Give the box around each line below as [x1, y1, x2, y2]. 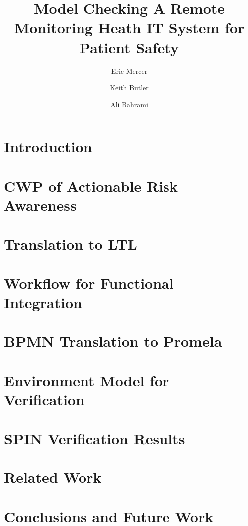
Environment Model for [4, 370, 169, 390]
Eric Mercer [111, 66, 148, 76]
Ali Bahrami [110, 99, 148, 109]
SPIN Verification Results [4, 428, 185, 449]
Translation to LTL [4, 234, 137, 254]
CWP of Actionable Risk [4, 175, 178, 196]
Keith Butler [110, 82, 149, 93]
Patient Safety [80, 37, 179, 57]
